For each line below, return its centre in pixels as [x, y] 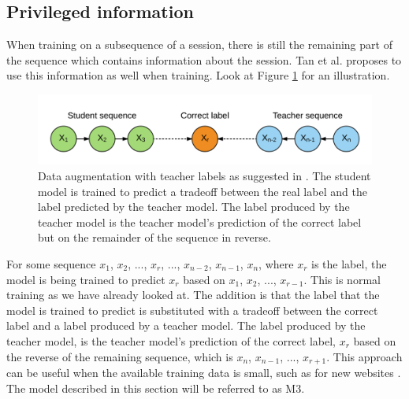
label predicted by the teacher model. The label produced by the [194, 207]
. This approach [364, 356]
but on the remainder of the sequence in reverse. [154, 237]
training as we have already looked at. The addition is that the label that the [193, 295]
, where [276, 263]
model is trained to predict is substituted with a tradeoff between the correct [192, 310]
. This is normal [342, 279]
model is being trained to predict [86, 279]
